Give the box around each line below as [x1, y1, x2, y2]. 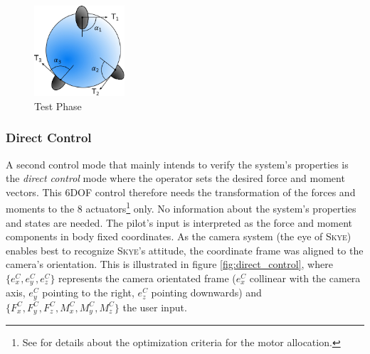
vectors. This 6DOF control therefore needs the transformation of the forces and [6, 184, 356, 199]
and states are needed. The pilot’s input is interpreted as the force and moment [6, 215, 353, 230]
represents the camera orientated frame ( [58, 271, 236, 285]
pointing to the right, [42, 285, 134, 300]
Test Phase [34, 98, 82, 113]
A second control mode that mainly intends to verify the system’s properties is [6, 156, 349, 171]
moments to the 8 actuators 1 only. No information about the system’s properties [6, 199, 356, 216]
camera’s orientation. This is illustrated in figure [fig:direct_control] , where [6, 257, 333, 272]
